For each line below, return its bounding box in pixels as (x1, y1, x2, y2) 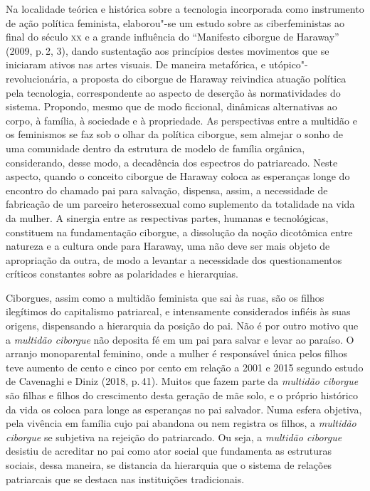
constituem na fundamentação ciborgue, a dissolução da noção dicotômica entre (6, 224, 353, 239)
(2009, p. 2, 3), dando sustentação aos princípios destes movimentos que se (6, 43, 329, 58)
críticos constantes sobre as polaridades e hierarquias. (6, 266, 238, 281)
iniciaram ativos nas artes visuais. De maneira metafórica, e (6, 57, 266, 72)
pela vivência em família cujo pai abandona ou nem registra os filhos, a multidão (6, 416, 356, 431)
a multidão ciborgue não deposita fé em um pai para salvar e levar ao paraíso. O (6, 332, 354, 347)
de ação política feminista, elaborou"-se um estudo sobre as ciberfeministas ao (6, 15, 345, 30)
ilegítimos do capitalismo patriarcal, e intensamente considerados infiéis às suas (6, 304, 351, 319)
